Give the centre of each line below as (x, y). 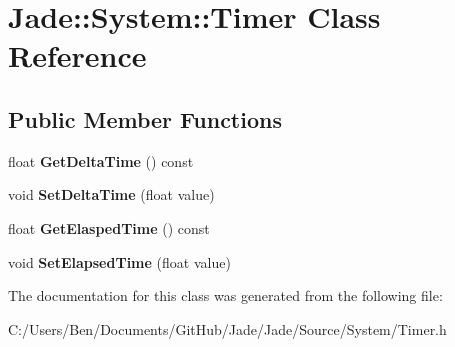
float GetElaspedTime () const (109, 227)
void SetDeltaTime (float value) (111, 194)
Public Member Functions (145, 118)
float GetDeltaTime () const (101, 160)
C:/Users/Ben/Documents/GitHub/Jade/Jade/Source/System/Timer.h (227, 328)
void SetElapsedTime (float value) (119, 261)
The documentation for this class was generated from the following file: (225, 295)
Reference (77, 55)
